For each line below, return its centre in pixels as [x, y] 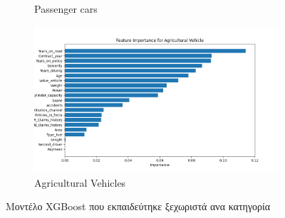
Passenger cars [66, 9]
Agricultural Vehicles [80, 182]
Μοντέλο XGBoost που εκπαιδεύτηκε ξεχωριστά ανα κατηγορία [138, 206]
